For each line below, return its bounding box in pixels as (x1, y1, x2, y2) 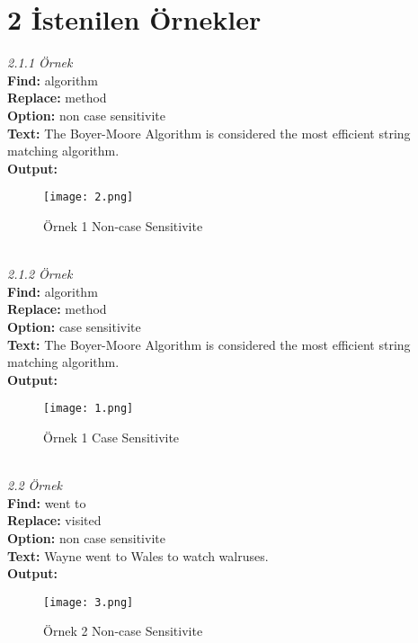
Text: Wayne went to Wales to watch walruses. (7, 546, 269, 565)
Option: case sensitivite (7, 317, 141, 335)
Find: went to (7, 493, 86, 512)
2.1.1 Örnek (7, 53, 73, 72)
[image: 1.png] (43, 402, 134, 415)
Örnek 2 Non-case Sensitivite (43, 621, 203, 640)
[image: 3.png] (43, 595, 134, 609)
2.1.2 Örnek (7, 264, 73, 283)
